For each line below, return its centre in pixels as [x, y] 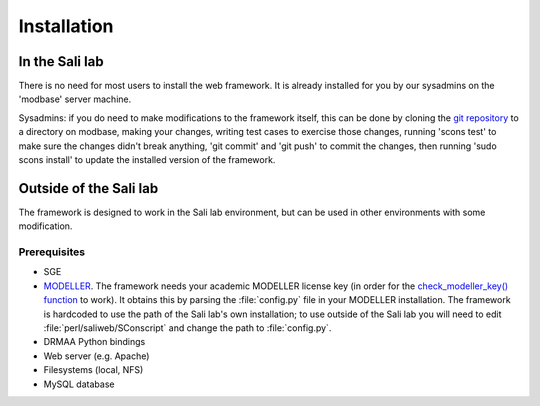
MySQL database [79, 384]
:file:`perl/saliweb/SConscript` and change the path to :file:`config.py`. [187, 328]
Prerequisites [51, 252]
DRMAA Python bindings [94, 342]
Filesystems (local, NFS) [93, 370]
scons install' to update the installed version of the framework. [147, 160]
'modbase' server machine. [75, 99]
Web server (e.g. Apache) [96, 356]
